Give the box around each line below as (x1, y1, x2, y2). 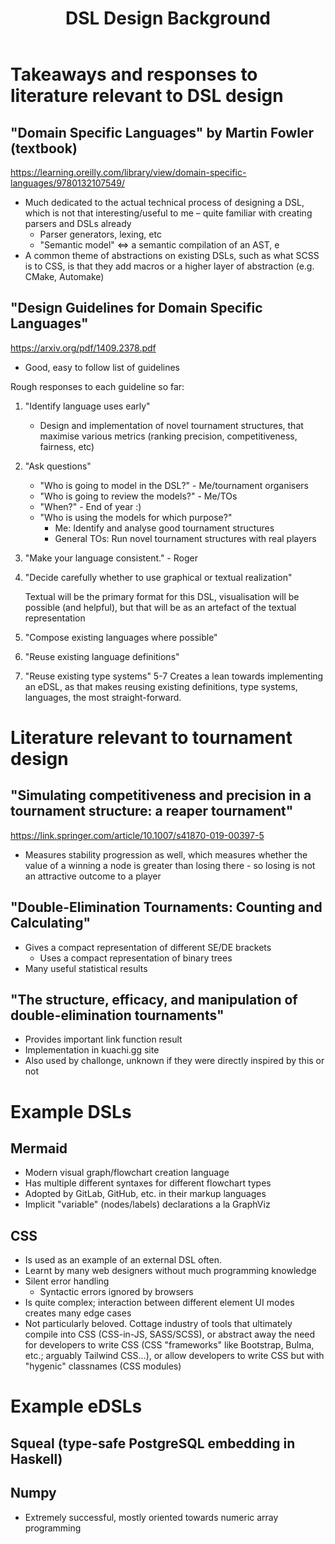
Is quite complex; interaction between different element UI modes (24, 1297, 295, 1309)
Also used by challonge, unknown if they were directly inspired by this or (24, 1055, 325, 1067)
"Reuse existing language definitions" (24, 650, 180, 662)
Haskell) (10, 1450, 63, 1467)
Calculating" (10, 915, 92, 932)
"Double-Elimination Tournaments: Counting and (10, 899, 323, 916)
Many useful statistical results (24, 962, 148, 974)
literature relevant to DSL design (10, 85, 284, 107)
